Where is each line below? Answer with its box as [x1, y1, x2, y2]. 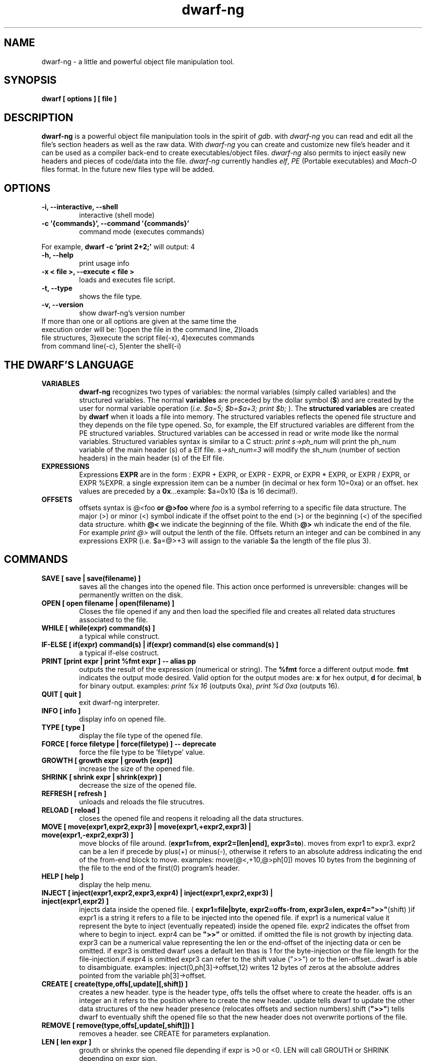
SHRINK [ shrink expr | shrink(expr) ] [41, 772, 162, 781]
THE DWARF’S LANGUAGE [4, 358, 134, 371]
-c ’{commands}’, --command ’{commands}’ [41, 219, 189, 228]
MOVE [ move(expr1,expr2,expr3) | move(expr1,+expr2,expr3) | [41, 822, 251, 831]
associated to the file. [79, 615, 148, 624]
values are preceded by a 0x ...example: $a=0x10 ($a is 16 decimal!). [79, 486, 298, 495]
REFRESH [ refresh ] [41, 789, 106, 798]
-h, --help [41, 251, 73, 260]
